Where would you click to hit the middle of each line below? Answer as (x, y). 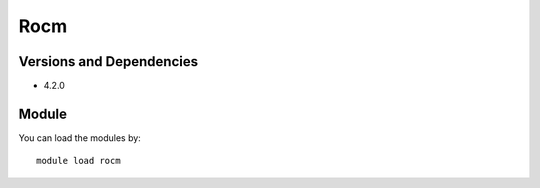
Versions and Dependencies (108, 61)
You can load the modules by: (80, 137)
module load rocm (78, 161)
